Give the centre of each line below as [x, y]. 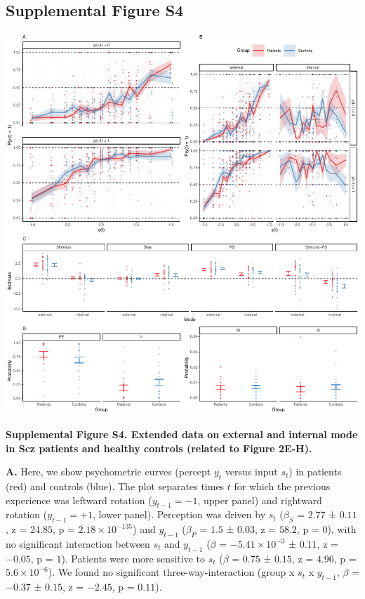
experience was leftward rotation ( [79, 500]
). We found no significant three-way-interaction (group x [171, 572]
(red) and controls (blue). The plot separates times [115, 486]
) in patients [315, 472]
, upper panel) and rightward [260, 500]
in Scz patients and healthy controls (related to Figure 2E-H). [159, 448]
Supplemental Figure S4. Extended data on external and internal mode [182, 434]
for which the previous [282, 486]
